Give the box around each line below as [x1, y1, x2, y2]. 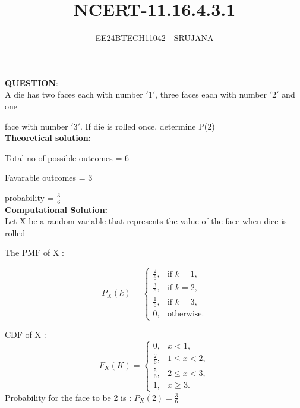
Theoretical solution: [5, 131, 91, 144]
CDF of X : [5, 328, 46, 340]
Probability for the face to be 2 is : [5, 391, 132, 403]
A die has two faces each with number [5, 88, 143, 101]
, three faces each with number [155, 88, 267, 101]
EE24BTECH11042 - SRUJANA [95, 32, 214, 44]
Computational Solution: [5, 203, 108, 215]
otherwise [167, 310, 202, 319]
